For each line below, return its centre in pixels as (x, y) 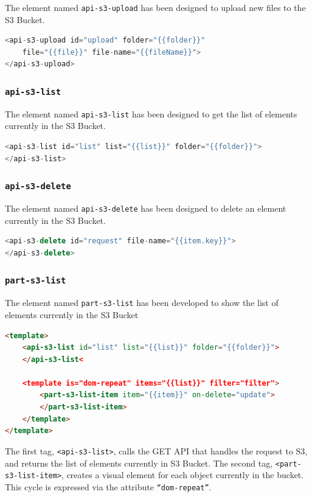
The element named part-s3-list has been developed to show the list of (142, 303)
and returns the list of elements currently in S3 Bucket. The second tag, (139, 463)
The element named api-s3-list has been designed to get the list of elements (151, 113)
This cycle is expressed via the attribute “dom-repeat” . (108, 486)
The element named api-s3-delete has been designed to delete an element (146, 208)
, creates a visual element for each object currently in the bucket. (183, 475)
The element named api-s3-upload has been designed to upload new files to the (155, 7)
